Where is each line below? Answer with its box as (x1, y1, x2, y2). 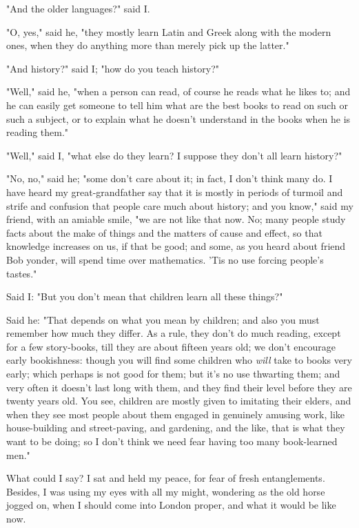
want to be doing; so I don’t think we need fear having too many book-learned (6, 434, 338, 449)
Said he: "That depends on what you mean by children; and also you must (6, 312, 320, 326)
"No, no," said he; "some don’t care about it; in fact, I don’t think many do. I (6, 171, 333, 186)
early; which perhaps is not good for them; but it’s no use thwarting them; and (6, 366, 340, 381)
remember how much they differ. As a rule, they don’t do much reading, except (6, 326, 341, 340)
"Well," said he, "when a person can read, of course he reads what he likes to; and (6, 84, 351, 99)
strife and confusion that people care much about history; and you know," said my (6, 198, 353, 213)
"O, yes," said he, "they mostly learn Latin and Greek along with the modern (6, 24, 331, 39)
